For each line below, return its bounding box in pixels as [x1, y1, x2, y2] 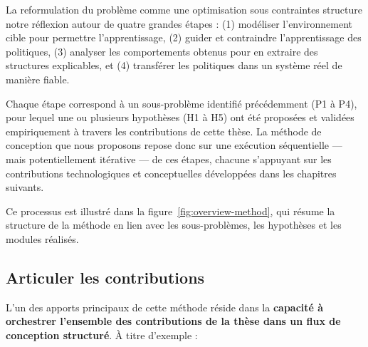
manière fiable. [6, 71, 70, 86]
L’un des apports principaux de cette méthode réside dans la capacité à [6, 299, 324, 314]
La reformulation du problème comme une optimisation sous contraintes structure [6, 2, 362, 16]
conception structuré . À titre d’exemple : [6, 327, 198, 342]
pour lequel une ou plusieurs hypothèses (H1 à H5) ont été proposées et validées [6, 110, 354, 125]
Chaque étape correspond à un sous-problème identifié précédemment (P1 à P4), [6, 95, 357, 110]
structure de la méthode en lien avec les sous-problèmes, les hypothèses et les [6, 217, 342, 232]
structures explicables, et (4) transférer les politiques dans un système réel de [6, 58, 342, 73]
